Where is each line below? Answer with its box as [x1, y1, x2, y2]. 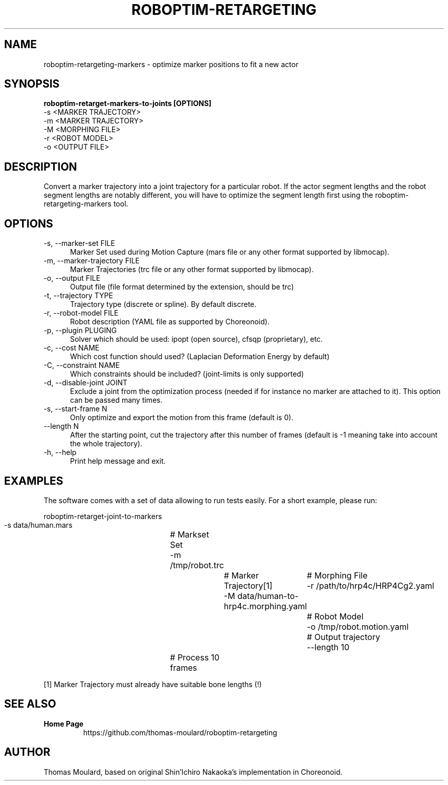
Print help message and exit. [70, 457, 166, 466]
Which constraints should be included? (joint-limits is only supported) [70, 369, 304, 379]
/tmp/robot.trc [170, 560, 224, 570]
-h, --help [43, 448, 77, 457]
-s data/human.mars [4, 520, 73, 529]
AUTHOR [4, 746, 51, 759]
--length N [43, 422, 79, 431]
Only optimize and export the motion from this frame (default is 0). [70, 413, 294, 422]
